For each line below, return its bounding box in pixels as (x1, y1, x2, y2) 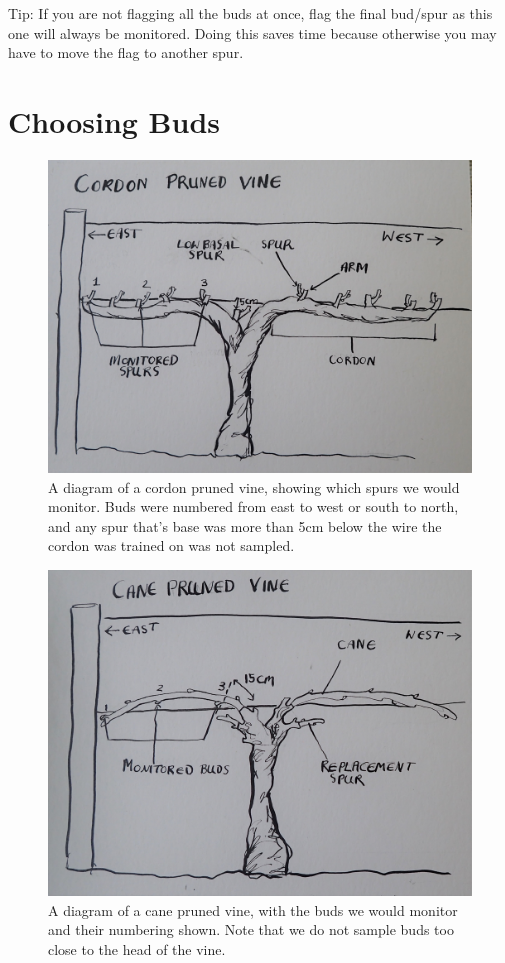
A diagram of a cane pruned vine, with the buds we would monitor (48, 899, 458, 920)
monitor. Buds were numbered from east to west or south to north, (48, 496, 459, 517)
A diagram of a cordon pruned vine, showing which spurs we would (48, 476, 460, 497)
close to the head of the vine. (48, 938, 226, 959)
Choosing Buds (8, 100, 221, 141)
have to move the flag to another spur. (8, 42, 244, 63)
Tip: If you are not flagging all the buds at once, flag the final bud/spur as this (8, 3, 493, 23)
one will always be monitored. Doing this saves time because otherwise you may (8, 22, 497, 43)
